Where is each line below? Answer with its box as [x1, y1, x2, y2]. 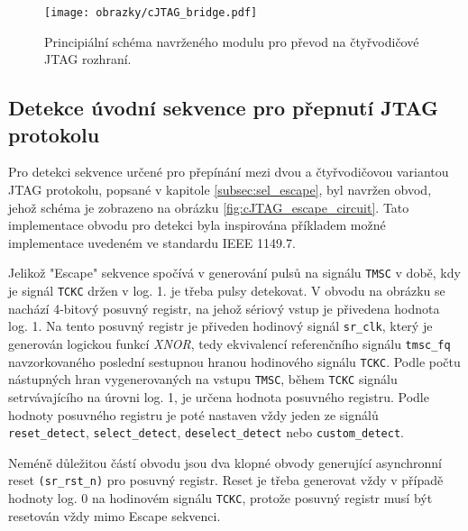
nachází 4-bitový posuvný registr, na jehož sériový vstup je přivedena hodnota [8, 298, 440, 317]
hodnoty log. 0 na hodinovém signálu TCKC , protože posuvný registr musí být [8, 489, 433, 508]
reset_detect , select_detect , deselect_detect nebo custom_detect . [8, 423, 404, 442]
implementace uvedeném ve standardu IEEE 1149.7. [8, 233, 296, 252]
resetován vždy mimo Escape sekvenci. [8, 506, 221, 525]
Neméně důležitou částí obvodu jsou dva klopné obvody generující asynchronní [8, 453, 443, 471]
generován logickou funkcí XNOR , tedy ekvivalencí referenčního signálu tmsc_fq [8, 334, 451, 352]
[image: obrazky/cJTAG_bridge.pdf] [44, 6, 258, 19]
